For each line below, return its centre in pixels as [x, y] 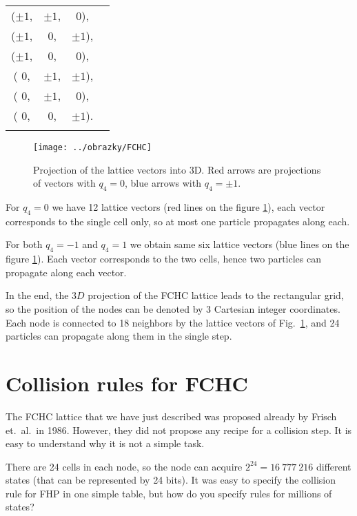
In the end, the [37, 295]
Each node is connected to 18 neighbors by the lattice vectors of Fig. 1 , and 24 [173, 322]
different [334, 466]
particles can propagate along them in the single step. [119, 336]
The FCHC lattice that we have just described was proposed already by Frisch [171, 416]
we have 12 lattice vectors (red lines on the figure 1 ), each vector [188, 207]
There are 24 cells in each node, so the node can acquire [124, 466]
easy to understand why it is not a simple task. [105, 443]
